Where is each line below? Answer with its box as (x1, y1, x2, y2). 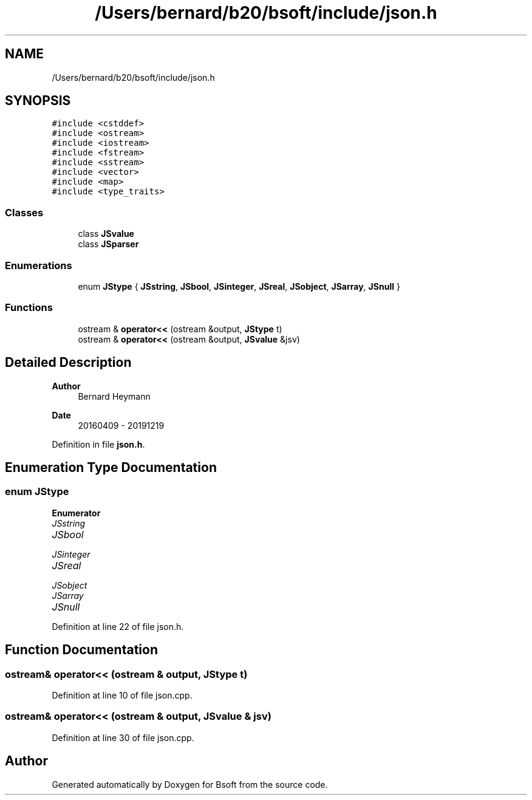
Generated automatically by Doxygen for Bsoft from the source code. (52, 779, 328, 790)
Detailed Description (5, 355, 132, 371)
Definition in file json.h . (52, 439, 145, 450)
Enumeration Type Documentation (5, 459, 217, 475)
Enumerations (5, 259, 72, 272)
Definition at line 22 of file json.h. (52, 621, 184, 632)
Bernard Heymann (78, 391, 151, 402)
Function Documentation (5, 642, 158, 658)
